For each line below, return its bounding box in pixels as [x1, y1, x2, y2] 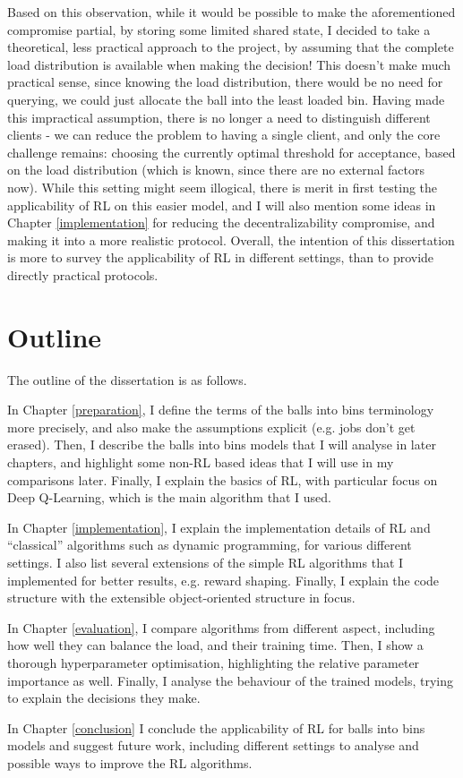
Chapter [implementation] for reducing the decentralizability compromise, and [7, 213, 435, 232]
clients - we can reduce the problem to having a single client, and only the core [7, 125, 441, 144]
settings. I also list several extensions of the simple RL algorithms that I [7, 552, 404, 571]
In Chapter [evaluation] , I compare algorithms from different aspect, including [7, 618, 435, 637]
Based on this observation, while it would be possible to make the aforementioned [7, 3, 456, 21]
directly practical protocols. [7, 265, 159, 284]
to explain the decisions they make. [7, 688, 201, 707]
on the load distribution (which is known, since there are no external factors [7, 160, 425, 179]
